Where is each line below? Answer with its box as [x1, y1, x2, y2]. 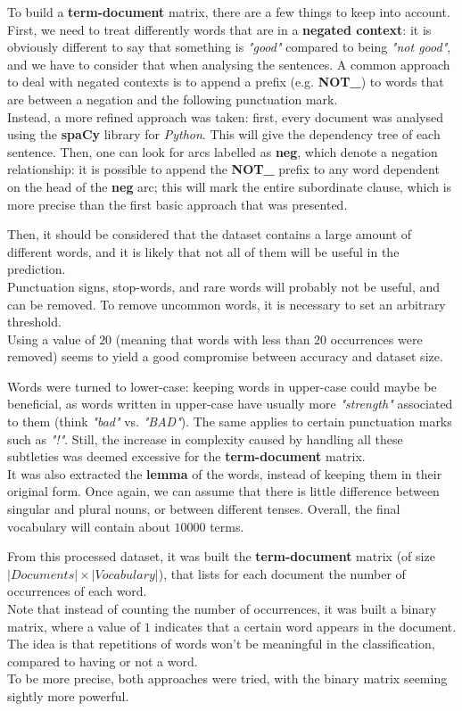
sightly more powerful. [7, 686, 129, 705]
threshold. [7, 312, 62, 331]
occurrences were [330, 329, 423, 348]
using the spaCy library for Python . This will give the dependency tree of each [7, 125, 441, 144]
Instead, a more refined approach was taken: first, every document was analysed [7, 107, 443, 126]
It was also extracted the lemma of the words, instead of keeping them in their [7, 464, 442, 483]
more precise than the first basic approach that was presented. [7, 194, 348, 213]
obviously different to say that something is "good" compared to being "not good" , [7, 37, 451, 56]
